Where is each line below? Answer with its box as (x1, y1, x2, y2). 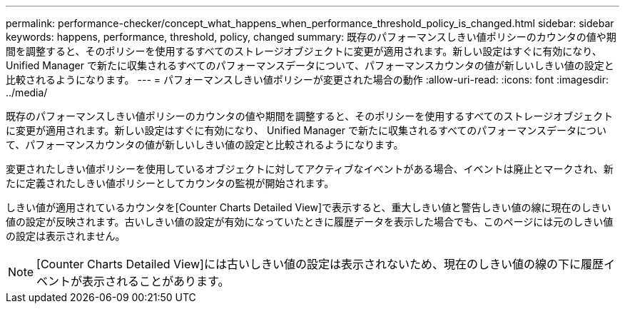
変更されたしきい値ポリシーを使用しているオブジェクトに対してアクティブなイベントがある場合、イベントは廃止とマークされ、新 (6, 163, 614, 175)
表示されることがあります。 (82, 274, 230, 288)
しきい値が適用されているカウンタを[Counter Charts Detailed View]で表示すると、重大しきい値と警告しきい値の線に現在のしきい (6, 201, 611, 213)
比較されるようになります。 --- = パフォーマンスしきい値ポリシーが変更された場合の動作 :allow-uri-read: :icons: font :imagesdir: (6, 74, 609, 86)
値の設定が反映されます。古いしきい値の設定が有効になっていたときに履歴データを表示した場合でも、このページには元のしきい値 (6, 216, 614, 228)
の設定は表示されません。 (6, 230, 126, 242)
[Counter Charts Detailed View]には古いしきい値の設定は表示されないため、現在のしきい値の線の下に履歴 (36, 257, 604, 271)
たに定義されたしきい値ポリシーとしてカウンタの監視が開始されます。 (6, 177, 335, 189)
